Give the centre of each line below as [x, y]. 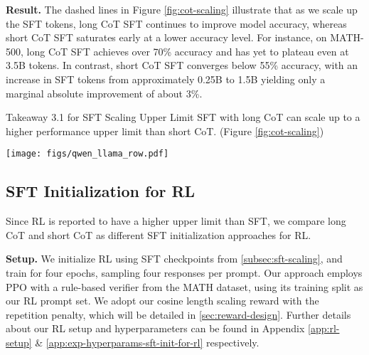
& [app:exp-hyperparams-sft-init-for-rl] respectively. [147, 342]
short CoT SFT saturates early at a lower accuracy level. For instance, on [166, 37]
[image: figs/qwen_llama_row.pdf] [87, 154]
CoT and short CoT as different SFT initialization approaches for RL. [159, 234]
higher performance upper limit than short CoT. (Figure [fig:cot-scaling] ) [165, 131]
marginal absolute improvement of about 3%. [104, 93]
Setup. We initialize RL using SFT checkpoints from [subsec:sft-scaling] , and [174, 259]
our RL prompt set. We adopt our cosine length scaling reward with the [162, 301]
